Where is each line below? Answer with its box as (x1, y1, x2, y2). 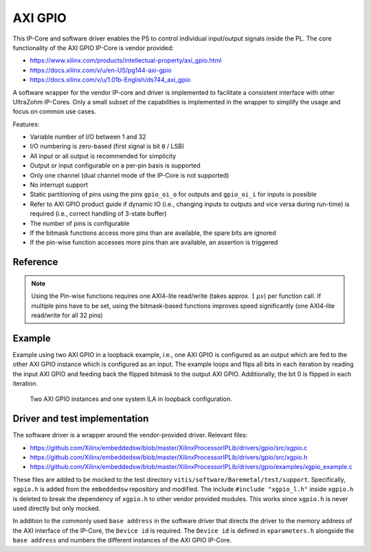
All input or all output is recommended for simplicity (30, 152, 177, 160)
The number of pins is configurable (30, 219, 130, 227)
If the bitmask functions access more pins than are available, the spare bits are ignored (30, 229, 276, 237)
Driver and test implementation (12, 413, 149, 425)
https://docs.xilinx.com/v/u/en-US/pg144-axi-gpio (30, 66, 172, 74)
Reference (12, 256, 58, 268)
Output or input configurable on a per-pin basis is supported (30, 161, 201, 170)
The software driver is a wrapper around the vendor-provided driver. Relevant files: (12, 431, 248, 439)
